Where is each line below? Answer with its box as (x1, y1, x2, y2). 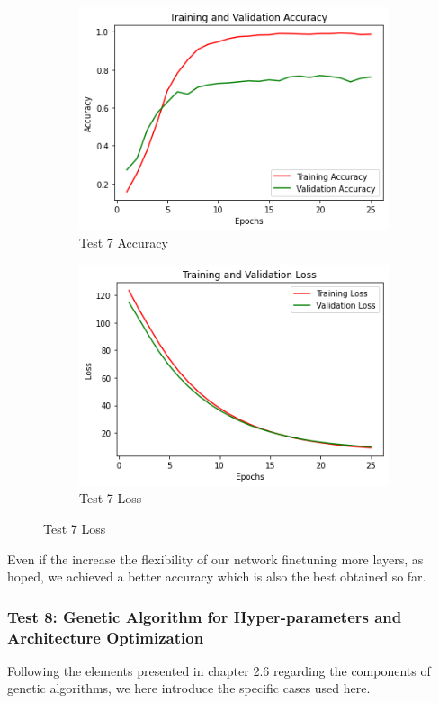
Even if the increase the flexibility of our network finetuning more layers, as (7, 549, 424, 568)
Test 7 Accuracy (79, 233, 168, 252)
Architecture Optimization (7, 626, 204, 648)
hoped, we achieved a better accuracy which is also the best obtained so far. (7, 567, 426, 586)
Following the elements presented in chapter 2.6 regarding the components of (7, 661, 431, 680)
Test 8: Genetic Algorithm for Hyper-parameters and (7, 605, 402, 627)
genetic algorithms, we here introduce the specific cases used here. (7, 679, 371, 698)
